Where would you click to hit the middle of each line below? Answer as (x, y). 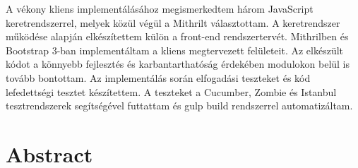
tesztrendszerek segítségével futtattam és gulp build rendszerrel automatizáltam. (179, 106)
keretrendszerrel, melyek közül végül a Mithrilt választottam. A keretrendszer (173, 22)
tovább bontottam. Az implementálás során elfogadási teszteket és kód (158, 77)
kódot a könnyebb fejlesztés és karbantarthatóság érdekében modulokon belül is (178, 64)
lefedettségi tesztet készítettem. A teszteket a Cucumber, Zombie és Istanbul (171, 91)
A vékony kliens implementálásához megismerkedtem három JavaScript (160, 8)
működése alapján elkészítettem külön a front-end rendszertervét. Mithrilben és (177, 36)
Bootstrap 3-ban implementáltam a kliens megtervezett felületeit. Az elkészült (175, 50)
